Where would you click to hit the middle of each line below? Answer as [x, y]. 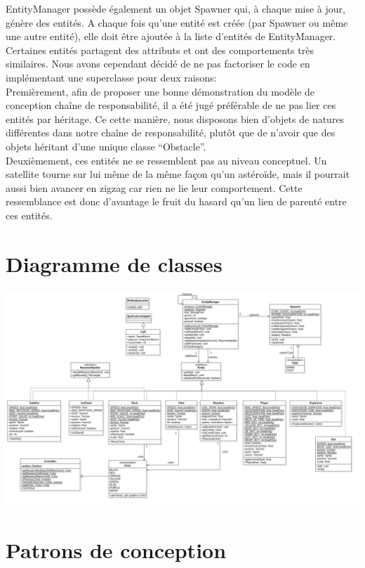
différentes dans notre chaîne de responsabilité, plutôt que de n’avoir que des [171, 133]
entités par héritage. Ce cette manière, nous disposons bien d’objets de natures [175, 118]
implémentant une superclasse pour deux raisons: [111, 77]
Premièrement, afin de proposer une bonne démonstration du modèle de [160, 91]
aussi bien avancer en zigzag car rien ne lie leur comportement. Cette [154, 187]
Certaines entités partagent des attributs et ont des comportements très [160, 50]
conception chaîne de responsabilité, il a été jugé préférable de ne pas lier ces [171, 105]
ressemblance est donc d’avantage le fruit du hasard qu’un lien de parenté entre [176, 201]
